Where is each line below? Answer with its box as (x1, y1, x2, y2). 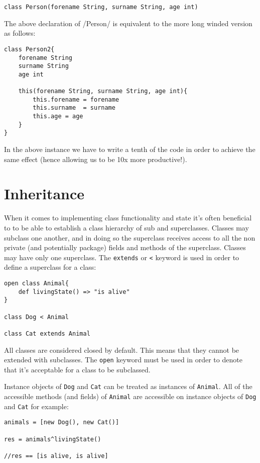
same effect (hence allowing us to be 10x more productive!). (4, 153, 187, 164)
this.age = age (33, 113, 83, 120)
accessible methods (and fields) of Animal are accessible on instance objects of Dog (4, 391, 256, 402)
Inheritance (4, 183, 85, 204)
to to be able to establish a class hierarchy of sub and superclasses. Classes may (4, 222, 249, 233)
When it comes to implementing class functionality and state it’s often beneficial (4, 212, 252, 223)
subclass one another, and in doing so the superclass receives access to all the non (4, 232, 255, 243)
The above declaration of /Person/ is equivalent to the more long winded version (4, 18, 252, 28)
